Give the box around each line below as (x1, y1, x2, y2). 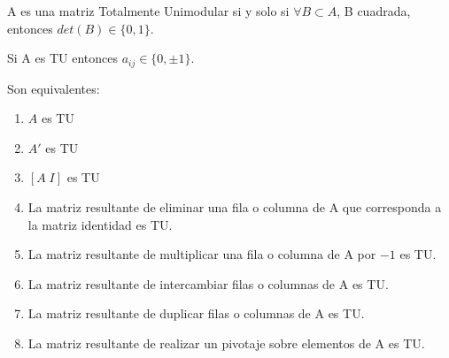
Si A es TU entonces (7, 49, 118, 67)
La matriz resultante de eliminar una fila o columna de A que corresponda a (27, 198, 442, 217)
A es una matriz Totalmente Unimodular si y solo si (7, 2, 290, 19)
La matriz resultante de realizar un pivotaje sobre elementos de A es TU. (27, 333, 425, 352)
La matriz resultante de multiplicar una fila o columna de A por (27, 245, 376, 263)
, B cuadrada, (337, 2, 411, 19)
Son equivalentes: (7, 79, 100, 97)
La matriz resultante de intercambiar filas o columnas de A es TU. (27, 274, 389, 293)
